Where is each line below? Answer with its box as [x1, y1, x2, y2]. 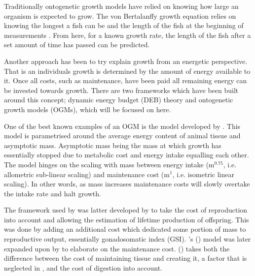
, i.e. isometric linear [172, 169, 234, 179]
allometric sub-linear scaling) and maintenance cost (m [4, 169, 170, 179]
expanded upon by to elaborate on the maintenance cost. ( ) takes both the [4, 243, 230, 253]
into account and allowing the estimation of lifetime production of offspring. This [4, 214, 249, 224]
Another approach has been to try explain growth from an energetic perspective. [4, 56, 248, 66]
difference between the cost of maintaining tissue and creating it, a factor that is [4, 253, 247, 263]
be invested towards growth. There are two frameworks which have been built [4, 85, 239, 95]
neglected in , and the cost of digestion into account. [4, 262, 162, 273]
